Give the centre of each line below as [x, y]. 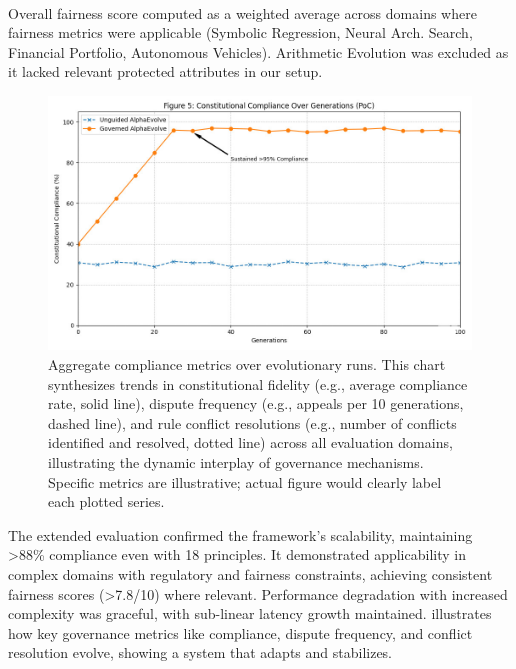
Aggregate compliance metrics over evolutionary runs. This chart [247, 364]
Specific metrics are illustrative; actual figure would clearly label [245, 481]
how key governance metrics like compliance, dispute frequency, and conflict [240, 632]
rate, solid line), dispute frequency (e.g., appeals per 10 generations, [256, 403]
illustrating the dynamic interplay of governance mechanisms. [236, 461]
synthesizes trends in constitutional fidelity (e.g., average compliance [258, 383]
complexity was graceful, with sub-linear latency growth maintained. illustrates [250, 613]
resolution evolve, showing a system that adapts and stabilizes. [200, 652]
